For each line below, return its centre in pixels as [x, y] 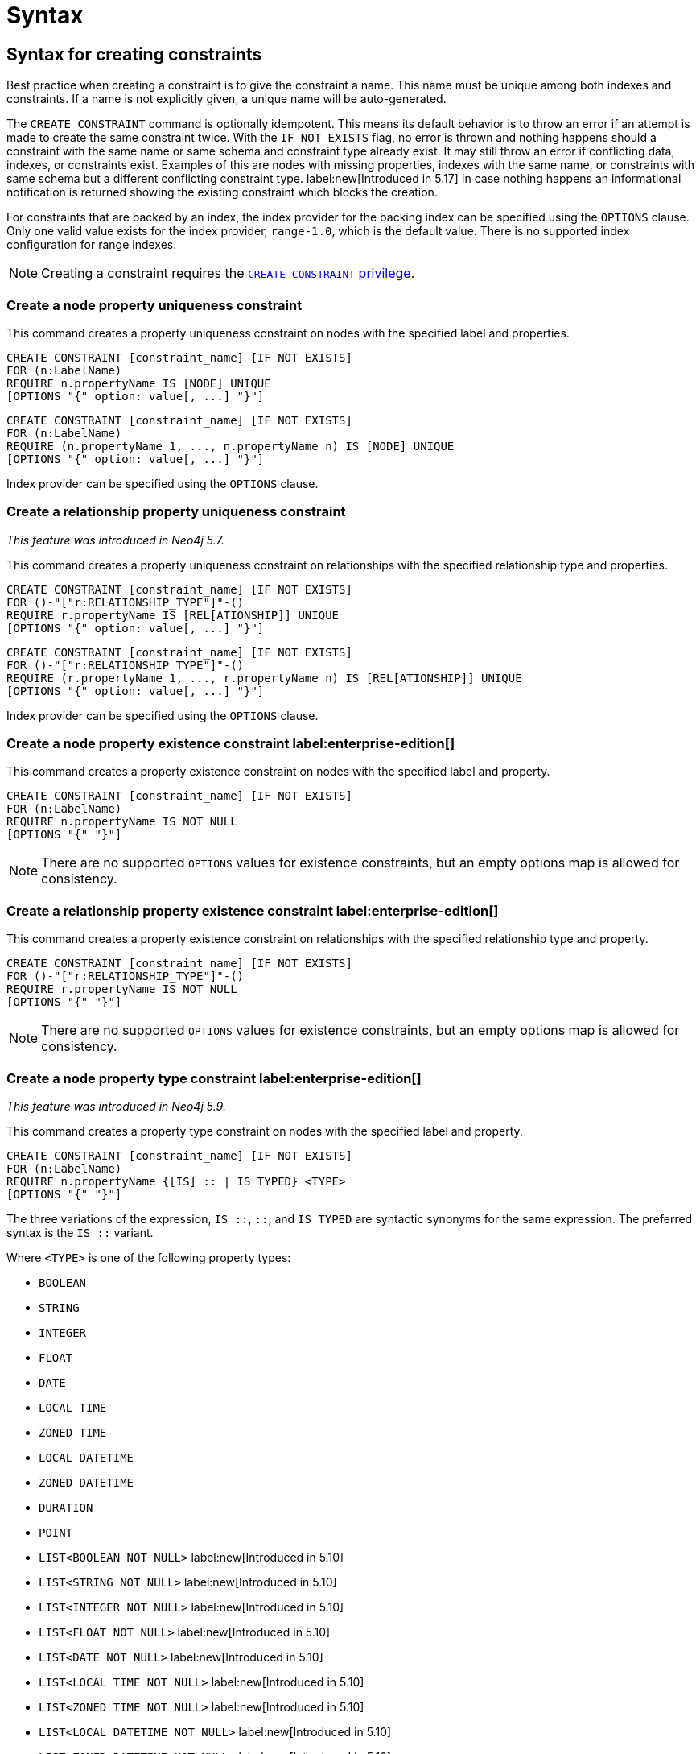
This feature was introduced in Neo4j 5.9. [116, 1106]
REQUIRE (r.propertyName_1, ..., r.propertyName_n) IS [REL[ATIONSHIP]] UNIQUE [264, 678]
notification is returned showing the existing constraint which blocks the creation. [222, 192]
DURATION [66, 1507]
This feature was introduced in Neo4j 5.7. [115, 540]
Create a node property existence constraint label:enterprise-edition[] [231, 744]
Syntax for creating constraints [134, 54]
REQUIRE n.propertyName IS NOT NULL [122, 822]
